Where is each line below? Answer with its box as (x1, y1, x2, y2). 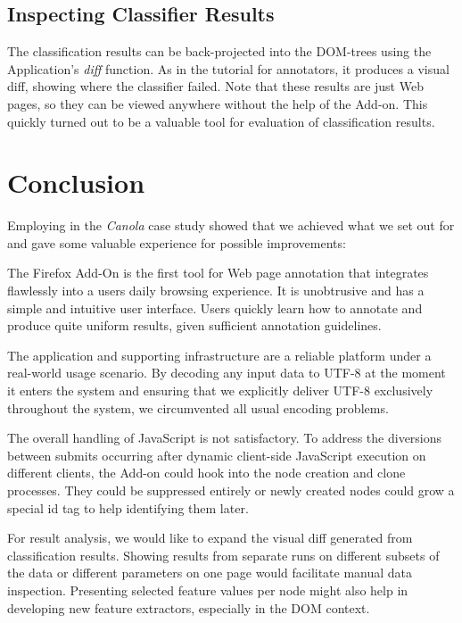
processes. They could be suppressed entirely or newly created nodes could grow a (7, 481, 455, 500)
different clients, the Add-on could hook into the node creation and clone (7, 463, 406, 482)
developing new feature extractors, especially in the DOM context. (7, 598, 370, 617)
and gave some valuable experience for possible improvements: (7, 233, 346, 252)
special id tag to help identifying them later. (7, 498, 249, 517)
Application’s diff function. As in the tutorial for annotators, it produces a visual (7, 59, 450, 78)
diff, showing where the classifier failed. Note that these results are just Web (7, 77, 424, 96)
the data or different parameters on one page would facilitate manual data (7, 563, 413, 582)
